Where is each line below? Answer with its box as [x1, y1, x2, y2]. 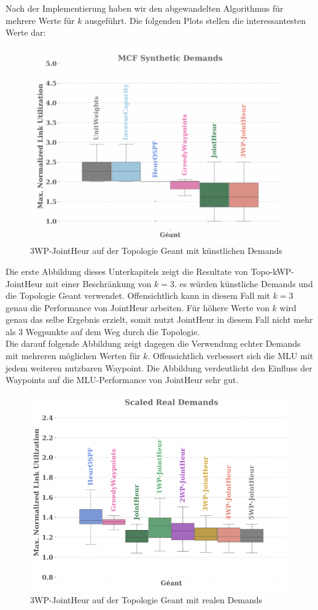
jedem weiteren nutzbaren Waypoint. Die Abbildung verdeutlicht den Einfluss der [6, 361, 312, 374]
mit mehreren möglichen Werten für [6, 349, 141, 362]
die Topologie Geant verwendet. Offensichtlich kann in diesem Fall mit [6, 289, 270, 302]
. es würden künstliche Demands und [174, 277, 313, 290]
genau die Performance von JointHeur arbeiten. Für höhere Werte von [6, 301, 270, 314]
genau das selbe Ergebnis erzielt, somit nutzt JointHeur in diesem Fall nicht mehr [6, 313, 313, 326]
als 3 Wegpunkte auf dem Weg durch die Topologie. [6, 325, 200, 338]
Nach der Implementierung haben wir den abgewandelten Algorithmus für [6, 2, 284, 14]
